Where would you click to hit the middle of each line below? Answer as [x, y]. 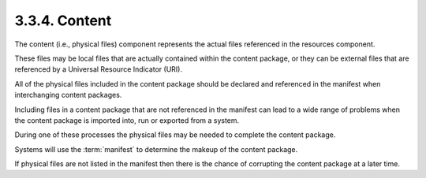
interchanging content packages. [68, 95]
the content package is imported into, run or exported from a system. [127, 120]
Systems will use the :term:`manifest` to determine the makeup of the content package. [156, 149]
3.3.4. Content [63, 20]
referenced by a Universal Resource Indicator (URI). [99, 69]
